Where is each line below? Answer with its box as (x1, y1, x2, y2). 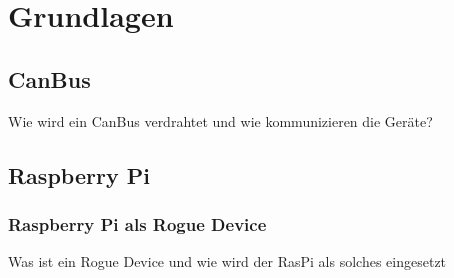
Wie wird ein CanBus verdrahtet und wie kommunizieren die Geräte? (8, 110, 433, 131)
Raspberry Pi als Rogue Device (8, 211, 267, 236)
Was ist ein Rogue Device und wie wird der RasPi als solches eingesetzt (8, 251, 447, 272)
